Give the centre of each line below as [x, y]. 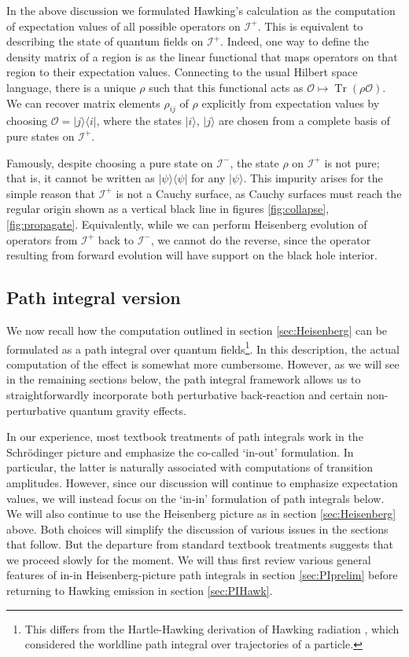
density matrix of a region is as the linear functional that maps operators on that [202, 56]
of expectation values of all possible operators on [123, 26]
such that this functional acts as [226, 87]
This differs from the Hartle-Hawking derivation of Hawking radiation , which [212, 628]
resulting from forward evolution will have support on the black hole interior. [192, 255]
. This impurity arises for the [313, 178]
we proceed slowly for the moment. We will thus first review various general [189, 559]
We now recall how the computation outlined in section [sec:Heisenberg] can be [197, 330]
